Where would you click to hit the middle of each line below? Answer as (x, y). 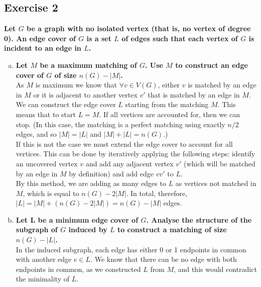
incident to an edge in (43, 48)
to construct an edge (212, 65)
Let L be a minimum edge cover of (77, 219)
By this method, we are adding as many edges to (91, 183)
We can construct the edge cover (66, 104)
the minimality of (42, 279)
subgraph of (37, 229)
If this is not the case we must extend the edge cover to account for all (124, 143)
